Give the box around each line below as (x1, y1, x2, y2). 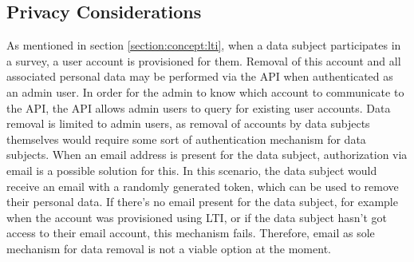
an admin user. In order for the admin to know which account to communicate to (6, 83, 404, 100)
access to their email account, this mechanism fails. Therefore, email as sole (6, 224, 375, 241)
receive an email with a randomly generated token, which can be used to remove (6, 177, 399, 194)
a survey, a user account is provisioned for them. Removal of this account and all (6, 52, 401, 69)
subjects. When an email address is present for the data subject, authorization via (6, 146, 408, 163)
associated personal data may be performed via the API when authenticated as (6, 68, 393, 85)
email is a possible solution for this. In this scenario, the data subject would (6, 161, 377, 178)
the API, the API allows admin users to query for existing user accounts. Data (6, 99, 391, 116)
